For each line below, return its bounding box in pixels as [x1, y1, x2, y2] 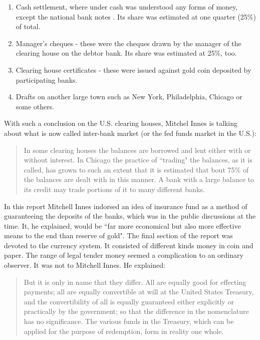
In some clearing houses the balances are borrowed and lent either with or [24, 144, 251, 155]
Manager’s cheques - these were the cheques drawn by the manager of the [16, 38, 241, 48]
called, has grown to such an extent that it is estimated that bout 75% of [24, 164, 249, 175]
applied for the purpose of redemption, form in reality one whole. [24, 325, 224, 336]
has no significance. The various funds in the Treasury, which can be [24, 316, 234, 326]
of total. [16, 21, 41, 32]
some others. [16, 101, 55, 111]
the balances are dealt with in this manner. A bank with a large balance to [24, 174, 254, 185]
